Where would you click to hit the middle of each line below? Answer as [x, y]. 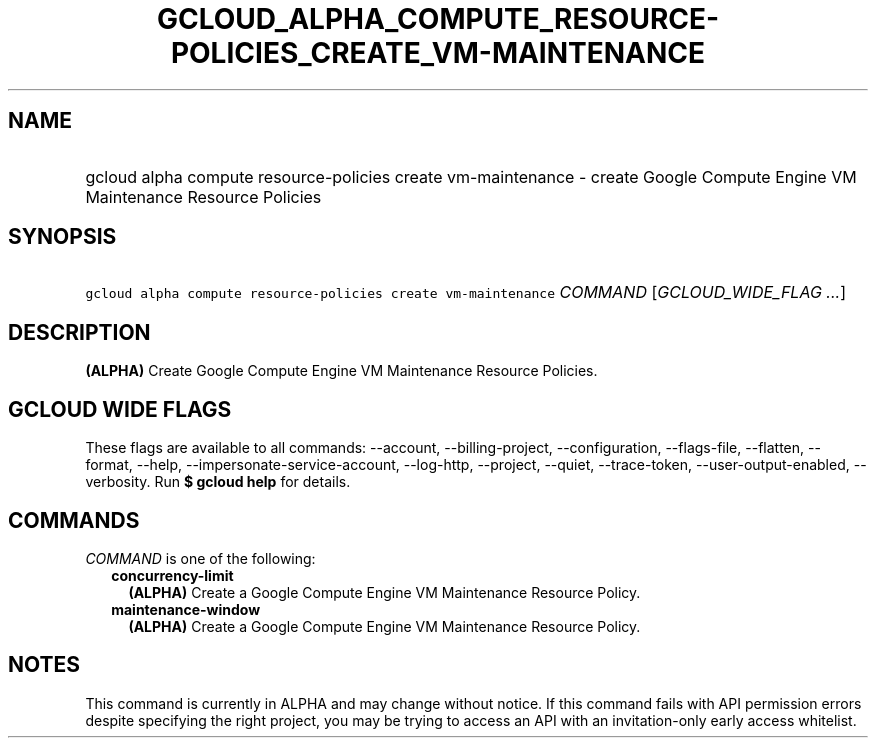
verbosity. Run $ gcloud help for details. [218, 482]
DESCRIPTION [79, 332]
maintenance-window [186, 609]
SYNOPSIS [62, 237]
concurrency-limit [172, 575]
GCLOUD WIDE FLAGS [120, 409]
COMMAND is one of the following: [200, 558]
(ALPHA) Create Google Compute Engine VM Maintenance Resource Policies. [341, 371]
